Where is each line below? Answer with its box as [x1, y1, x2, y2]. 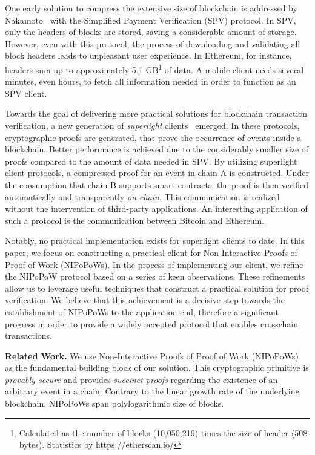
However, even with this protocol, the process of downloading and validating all [5, 37, 300, 50]
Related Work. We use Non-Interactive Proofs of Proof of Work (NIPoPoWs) [5, 349, 299, 362]
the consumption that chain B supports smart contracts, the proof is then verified [5, 178, 308, 191]
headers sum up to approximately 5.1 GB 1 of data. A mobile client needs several [5, 61, 304, 76]
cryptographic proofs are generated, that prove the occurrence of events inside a [5, 131, 302, 143]
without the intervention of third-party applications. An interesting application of [5, 202, 308, 215]
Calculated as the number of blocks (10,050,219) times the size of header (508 [19, 426, 308, 439]
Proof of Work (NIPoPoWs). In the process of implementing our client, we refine [5, 258, 303, 270]
